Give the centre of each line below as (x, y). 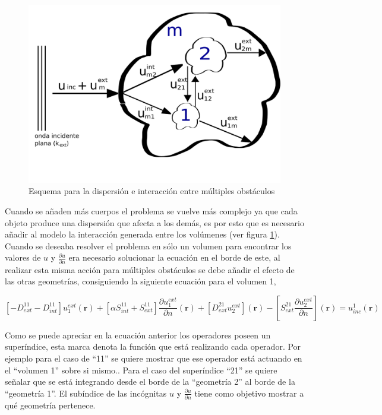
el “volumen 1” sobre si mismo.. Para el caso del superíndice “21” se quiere (141, 370)
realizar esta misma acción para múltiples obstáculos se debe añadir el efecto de (150, 269)
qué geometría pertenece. (50, 405)
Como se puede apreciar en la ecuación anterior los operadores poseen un (138, 335)
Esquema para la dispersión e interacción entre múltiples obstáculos (152, 191)
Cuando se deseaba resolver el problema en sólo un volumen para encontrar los (148, 245)
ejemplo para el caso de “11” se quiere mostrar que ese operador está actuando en (154, 358)
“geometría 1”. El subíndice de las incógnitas (86, 393)
